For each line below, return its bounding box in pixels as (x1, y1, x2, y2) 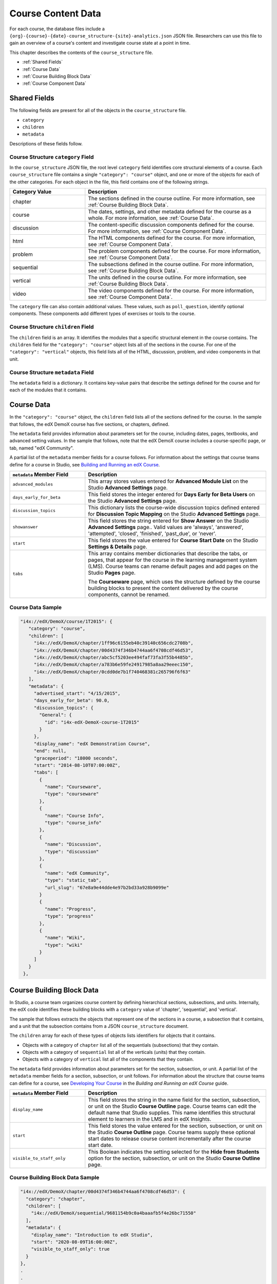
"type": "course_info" (44, 820, 102, 826)
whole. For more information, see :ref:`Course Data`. (88, 215, 214, 222)
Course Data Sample (9, 604, 62, 611)
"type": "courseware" (44, 791, 100, 797)
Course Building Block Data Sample (9, 1174, 100, 1181)
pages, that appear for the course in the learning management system (88, 556, 258, 563)
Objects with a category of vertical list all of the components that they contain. (22, 1056, 194, 1063)
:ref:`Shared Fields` (22, 59, 63, 65)
